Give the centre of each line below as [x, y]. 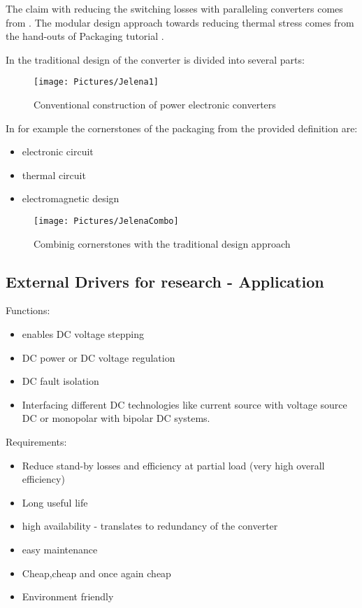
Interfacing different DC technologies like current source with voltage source [184, 404]
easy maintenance [60, 549]
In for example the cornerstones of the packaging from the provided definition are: [182, 128]
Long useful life [55, 502]
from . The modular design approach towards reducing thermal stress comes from [180, 22]
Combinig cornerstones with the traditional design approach [162, 243]
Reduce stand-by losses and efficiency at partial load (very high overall [173, 465]
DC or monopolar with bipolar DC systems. [116, 418]
